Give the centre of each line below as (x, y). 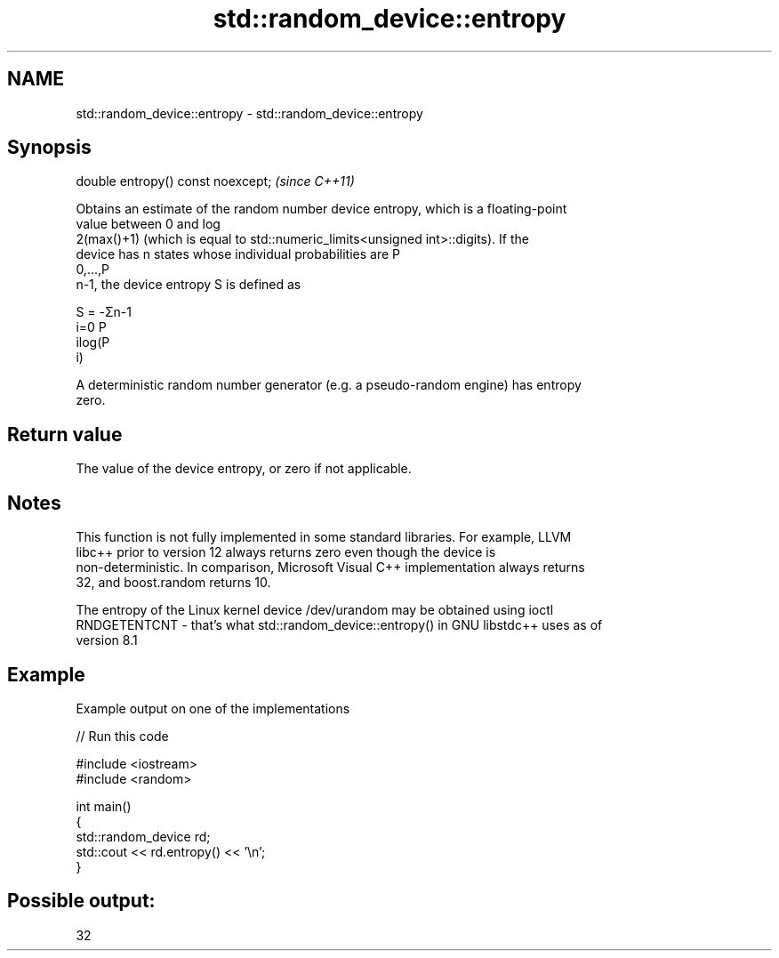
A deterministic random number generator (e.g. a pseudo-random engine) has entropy (329, 385)
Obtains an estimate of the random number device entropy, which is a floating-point (321, 209)
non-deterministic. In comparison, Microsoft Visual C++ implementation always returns (330, 568)
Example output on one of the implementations (213, 708)
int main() (104, 806)
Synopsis (49, 148)
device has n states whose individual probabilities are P (238, 254)
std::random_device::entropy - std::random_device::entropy (249, 113)
